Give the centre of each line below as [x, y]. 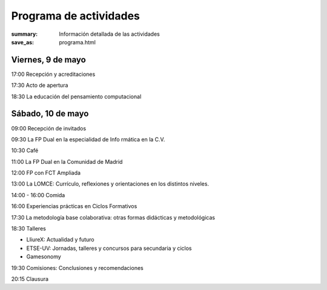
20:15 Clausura [30, 279]
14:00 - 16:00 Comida [38, 195]
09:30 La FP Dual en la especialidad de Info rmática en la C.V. [88, 139]
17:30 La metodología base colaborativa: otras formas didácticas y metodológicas [113, 217]
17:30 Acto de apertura [40, 86]
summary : [25, 34]
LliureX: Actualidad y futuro [60, 240]
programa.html [78, 42]
